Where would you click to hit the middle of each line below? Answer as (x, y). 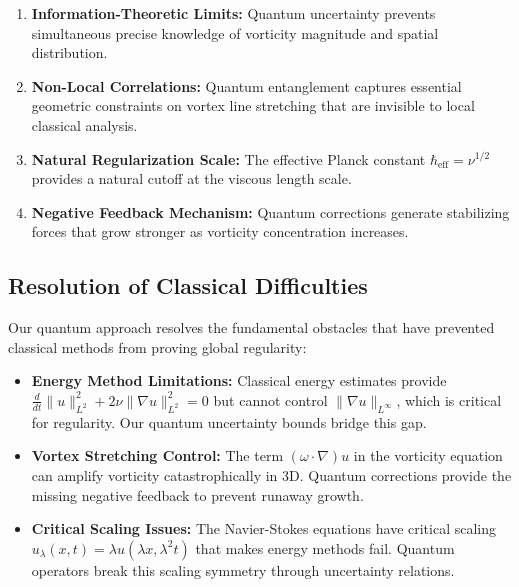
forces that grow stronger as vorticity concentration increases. (220, 231)
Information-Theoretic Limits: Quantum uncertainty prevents (233, 13)
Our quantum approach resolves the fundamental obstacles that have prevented (251, 327)
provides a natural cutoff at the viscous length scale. (191, 178)
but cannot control (270, 399)
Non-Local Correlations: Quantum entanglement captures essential (246, 85)
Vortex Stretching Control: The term (157, 455)
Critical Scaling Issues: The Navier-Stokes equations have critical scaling (264, 528)
